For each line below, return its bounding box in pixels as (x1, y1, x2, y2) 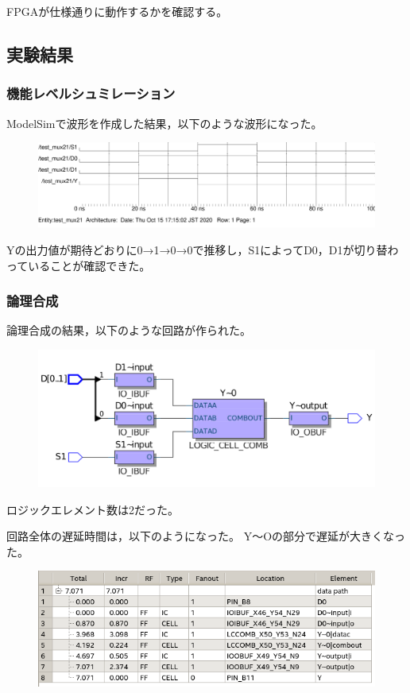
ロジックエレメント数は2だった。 (6, 501, 179, 517)
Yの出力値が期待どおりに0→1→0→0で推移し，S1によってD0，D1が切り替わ (6, 242, 399, 258)
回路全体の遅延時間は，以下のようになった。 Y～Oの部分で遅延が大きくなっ (6, 528, 406, 544)
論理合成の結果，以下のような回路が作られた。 (6, 322, 251, 339)
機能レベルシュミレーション (6, 83, 176, 103)
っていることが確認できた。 (6, 257, 151, 273)
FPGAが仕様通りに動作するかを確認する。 (6, 3, 228, 19)
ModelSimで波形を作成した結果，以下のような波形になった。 (6, 114, 323, 131)
